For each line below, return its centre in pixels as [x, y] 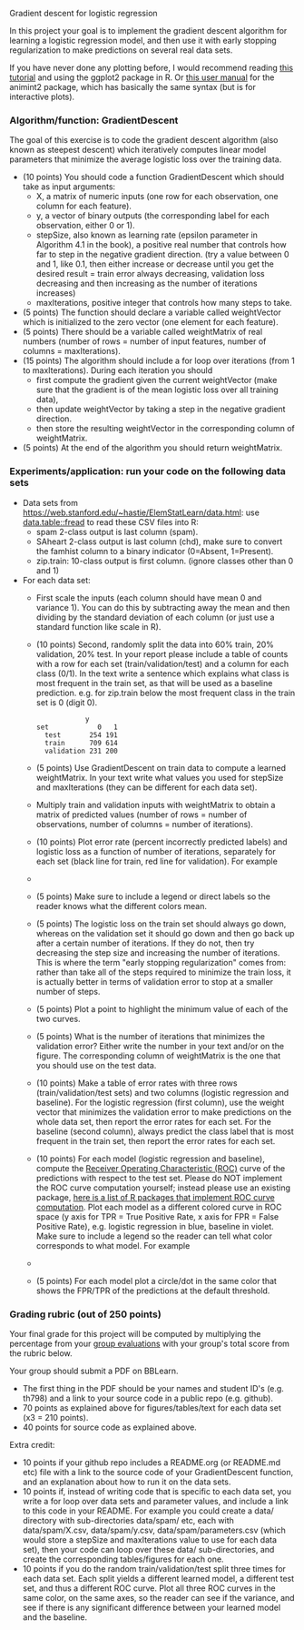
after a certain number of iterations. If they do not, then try [145, 943]
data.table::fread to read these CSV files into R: [111, 521]
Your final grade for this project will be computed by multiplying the [135, 1333]
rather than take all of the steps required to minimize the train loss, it [164, 972]
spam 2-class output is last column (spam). [117, 532]
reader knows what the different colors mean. [121, 906]
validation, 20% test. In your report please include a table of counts [162, 653]
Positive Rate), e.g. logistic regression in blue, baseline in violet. [155, 1226]
